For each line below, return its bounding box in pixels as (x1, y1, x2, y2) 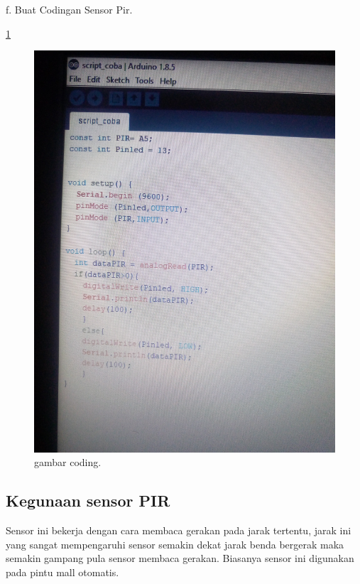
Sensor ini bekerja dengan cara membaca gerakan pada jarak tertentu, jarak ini (6, 522, 351, 537)
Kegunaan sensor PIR (6, 490, 170, 512)
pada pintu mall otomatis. (6, 564, 119, 579)
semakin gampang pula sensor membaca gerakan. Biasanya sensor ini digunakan (6, 551, 354, 566)
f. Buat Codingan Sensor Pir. (6, 2, 133, 16)
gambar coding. (34, 455, 102, 470)
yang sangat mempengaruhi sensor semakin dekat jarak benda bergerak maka (6, 536, 344, 551)
